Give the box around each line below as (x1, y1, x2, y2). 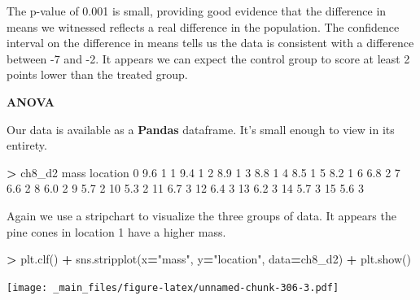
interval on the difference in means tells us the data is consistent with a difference (7, 34, 414, 51)
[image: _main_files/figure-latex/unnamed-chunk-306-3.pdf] (7, 281, 339, 293)
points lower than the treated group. (7, 66, 188, 83)
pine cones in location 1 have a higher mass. (7, 223, 226, 240)
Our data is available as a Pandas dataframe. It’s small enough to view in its (7, 120, 395, 137)
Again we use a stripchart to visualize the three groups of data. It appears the (7, 207, 396, 224)
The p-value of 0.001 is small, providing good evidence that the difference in (7, 2, 387, 19)
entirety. (7, 137, 47, 154)
